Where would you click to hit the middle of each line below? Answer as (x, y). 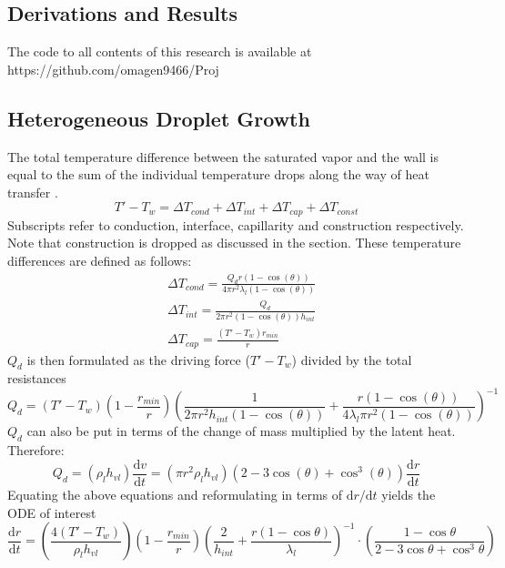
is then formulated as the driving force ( (138, 359)
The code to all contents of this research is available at (160, 51)
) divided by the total (352, 359)
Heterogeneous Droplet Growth (159, 118)
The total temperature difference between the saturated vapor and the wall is (223, 156)
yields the (409, 494)
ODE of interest (52, 512)
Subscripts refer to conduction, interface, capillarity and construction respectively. (236, 224)
